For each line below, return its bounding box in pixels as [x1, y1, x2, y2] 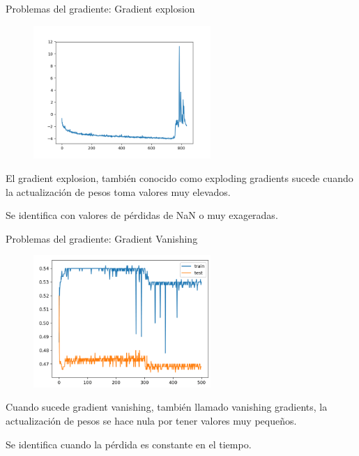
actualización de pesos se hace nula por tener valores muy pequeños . [6, 413, 297, 428]
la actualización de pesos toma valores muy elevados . [6, 184, 231, 199]
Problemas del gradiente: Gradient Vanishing [6, 231, 198, 245]
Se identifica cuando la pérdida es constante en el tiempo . [6, 436, 252, 451]
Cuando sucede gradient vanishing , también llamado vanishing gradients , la [6, 400, 328, 414]
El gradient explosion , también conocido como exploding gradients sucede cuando [6, 170, 353, 185]
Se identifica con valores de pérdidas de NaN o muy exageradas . [6, 208, 278, 222]
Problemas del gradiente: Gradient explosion [6, 1, 195, 15]
